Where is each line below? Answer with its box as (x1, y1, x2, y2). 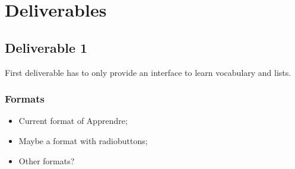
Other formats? (18, 154, 75, 167)
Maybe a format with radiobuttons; (18, 134, 148, 146)
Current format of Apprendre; (18, 114, 128, 127)
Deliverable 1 (5, 38, 88, 56)
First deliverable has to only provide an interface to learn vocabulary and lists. (5, 66, 291, 78)
